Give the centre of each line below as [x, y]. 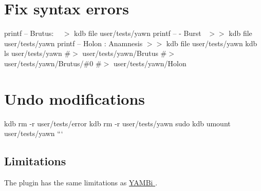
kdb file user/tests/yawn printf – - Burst [138, 33]
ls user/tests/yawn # [38, 53]
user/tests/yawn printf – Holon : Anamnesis [73, 43]
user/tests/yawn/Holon [150, 63]
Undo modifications [75, 98]
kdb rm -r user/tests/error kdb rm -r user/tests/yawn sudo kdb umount [117, 123]
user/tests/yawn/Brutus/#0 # [53, 63]
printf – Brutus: [29, 33]
